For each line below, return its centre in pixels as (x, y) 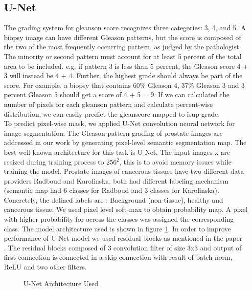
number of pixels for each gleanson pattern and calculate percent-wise (108, 104)
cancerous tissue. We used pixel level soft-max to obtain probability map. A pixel (126, 209)
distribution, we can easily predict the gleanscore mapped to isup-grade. (112, 114)
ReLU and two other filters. (45, 267)
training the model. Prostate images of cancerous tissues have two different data (124, 171)
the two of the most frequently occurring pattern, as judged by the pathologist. (123, 47)
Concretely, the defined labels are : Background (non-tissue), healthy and (114, 199)
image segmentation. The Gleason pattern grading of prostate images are (113, 133)
